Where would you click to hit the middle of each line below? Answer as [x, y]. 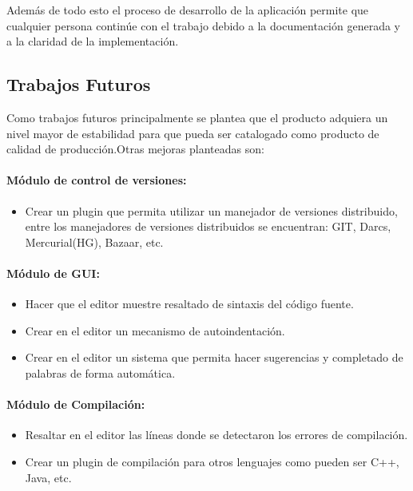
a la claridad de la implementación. [93, 41]
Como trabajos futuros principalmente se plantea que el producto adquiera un [197, 117]
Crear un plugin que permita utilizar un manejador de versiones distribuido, [211, 210]
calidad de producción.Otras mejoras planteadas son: [135, 149]
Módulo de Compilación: [76, 404]
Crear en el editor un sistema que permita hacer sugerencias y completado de [214, 357]
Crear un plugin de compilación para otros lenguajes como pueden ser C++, [212, 461]
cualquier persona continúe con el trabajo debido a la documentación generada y [203, 25]
